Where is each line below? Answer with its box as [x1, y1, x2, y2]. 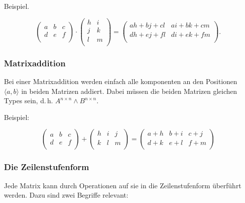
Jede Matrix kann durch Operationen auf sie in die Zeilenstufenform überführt [4, 180, 242, 190]
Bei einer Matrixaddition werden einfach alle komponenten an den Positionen [4, 76, 238, 86]
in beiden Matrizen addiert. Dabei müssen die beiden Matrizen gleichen [21, 86, 237, 96]
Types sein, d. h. [4, 95, 53, 106]
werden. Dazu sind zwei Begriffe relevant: [4, 190, 129, 200]
